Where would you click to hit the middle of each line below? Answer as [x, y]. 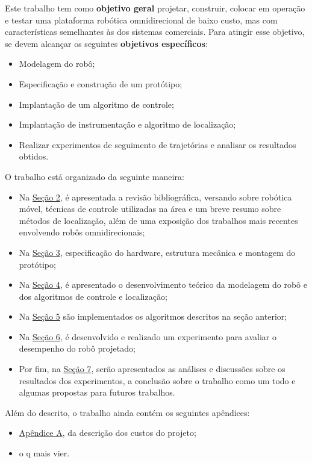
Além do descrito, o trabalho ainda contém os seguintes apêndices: [127, 412]
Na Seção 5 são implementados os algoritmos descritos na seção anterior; [153, 316]
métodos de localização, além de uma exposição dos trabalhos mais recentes [158, 220]
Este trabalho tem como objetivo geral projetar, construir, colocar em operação [155, 8]
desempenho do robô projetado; [77, 348]
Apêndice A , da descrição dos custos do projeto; [108, 433]
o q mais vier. [44, 453]
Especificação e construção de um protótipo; [101, 83]
